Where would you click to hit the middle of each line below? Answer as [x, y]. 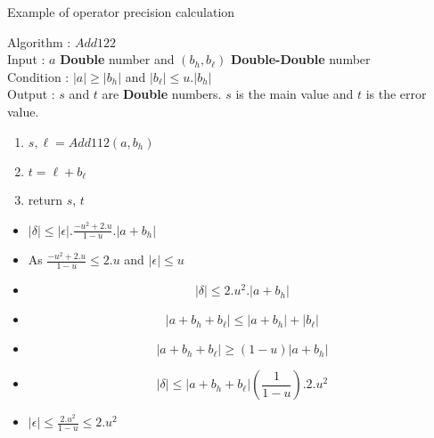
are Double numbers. [162, 94]
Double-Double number [300, 59]
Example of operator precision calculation [121, 12]
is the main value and [295, 94]
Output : [31, 94]
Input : [26, 59]
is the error [396, 94]
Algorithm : [39, 41]
